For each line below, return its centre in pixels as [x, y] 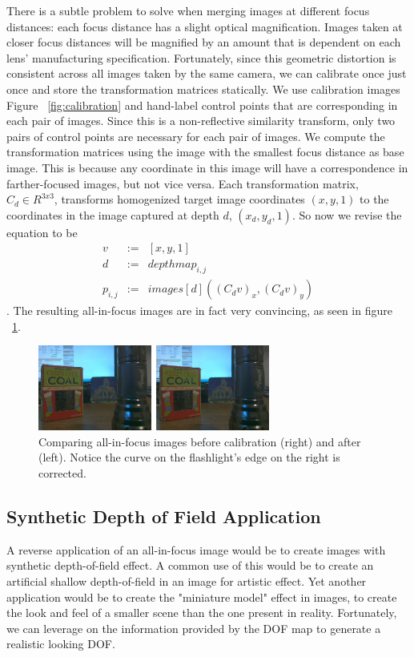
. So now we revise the [347, 214]
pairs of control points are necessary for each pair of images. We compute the [196, 136]
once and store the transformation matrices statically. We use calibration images [203, 89]
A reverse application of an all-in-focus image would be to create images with [196, 549]
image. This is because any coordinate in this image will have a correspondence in [207, 167]
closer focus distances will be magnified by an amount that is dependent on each [204, 42]
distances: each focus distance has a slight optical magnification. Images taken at [205, 26]
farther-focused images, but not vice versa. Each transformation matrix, [183, 183]
